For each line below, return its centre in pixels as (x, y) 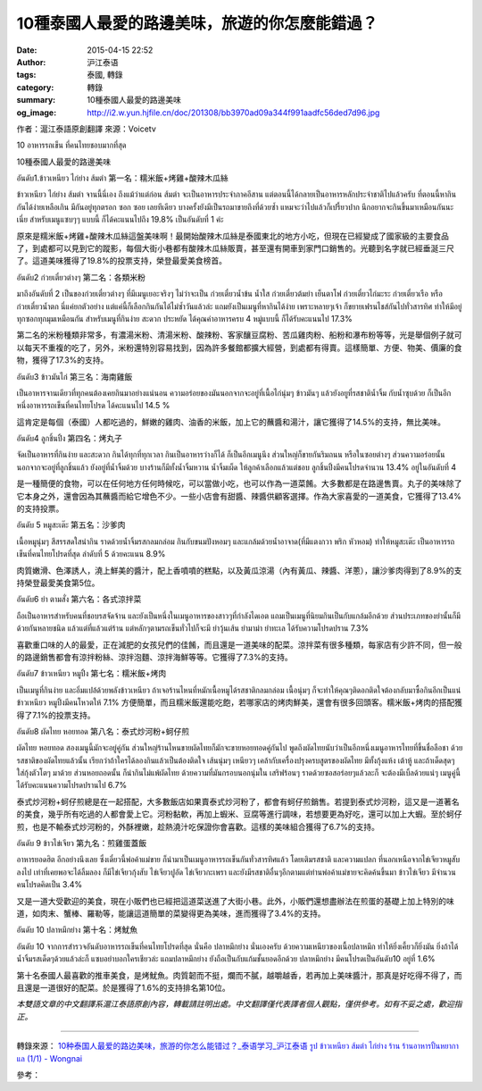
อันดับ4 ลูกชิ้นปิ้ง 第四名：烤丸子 (70, 439)
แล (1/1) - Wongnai (50, 1058)
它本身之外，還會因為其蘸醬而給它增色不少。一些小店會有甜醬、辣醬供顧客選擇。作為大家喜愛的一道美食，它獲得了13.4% (239, 496)
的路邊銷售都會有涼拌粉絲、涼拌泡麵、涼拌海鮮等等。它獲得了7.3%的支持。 (155, 657)
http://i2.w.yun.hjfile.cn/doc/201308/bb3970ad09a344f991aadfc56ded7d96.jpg (233, 113)
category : (35, 87)
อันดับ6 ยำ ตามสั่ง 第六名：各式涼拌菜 (79, 600)
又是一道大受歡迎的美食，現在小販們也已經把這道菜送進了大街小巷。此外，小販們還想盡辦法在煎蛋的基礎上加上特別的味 (235, 901)
